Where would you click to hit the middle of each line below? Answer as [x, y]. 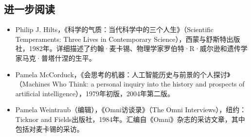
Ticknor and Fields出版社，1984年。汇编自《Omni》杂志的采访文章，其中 [130, 119]
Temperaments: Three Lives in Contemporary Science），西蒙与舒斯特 [121, 39]
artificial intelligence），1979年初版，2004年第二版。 [95, 93]
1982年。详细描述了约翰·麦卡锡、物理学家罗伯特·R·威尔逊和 [128, 48]
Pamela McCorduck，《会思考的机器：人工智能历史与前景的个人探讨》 [123, 74]
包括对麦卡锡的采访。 [49, 128]
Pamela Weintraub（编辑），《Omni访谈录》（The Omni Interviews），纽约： [131, 110]
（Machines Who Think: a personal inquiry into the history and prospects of [130, 84]
